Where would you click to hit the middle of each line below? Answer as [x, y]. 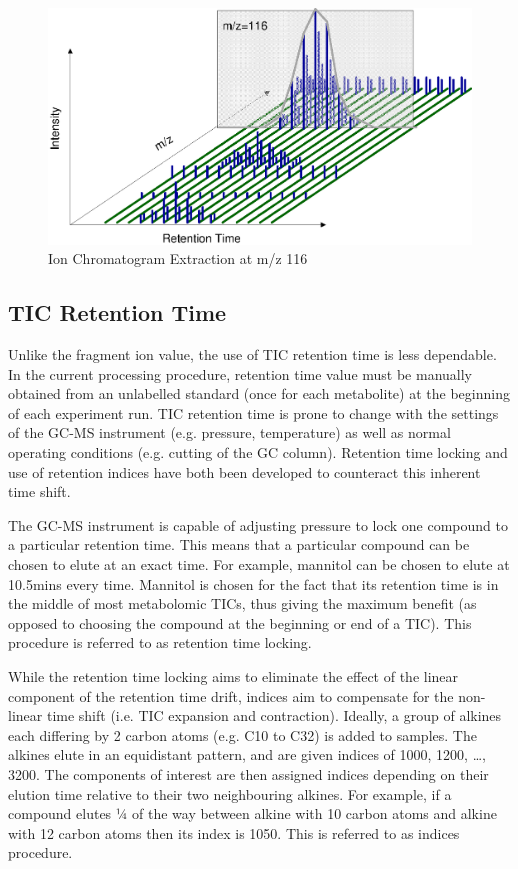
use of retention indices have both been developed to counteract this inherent [244, 471]
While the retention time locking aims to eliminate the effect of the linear [233, 675]
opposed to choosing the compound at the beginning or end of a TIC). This [240, 622]
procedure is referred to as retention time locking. [160, 642]
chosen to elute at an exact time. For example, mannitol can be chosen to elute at [259, 563]
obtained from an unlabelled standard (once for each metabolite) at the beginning [259, 393]
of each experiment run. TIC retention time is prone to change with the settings [253, 412]
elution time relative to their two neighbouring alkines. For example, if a [230, 793]
